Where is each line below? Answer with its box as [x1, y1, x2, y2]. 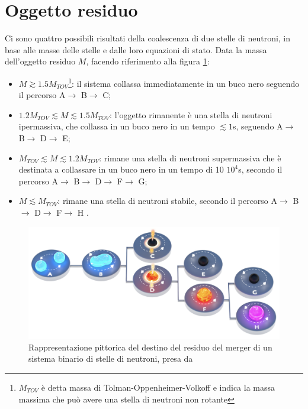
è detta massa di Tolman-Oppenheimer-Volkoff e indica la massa [41, 381, 275, 393]
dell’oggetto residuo [5, 55, 76, 67]
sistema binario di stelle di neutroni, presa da [28, 352, 193, 365]
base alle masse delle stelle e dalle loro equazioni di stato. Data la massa [5, 43, 267, 56]
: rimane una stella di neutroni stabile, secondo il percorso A [57, 194, 278, 207]
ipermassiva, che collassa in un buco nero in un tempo [18, 120, 215, 132]
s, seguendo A [233, 120, 283, 132]
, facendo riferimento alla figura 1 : [86, 55, 210, 67]
